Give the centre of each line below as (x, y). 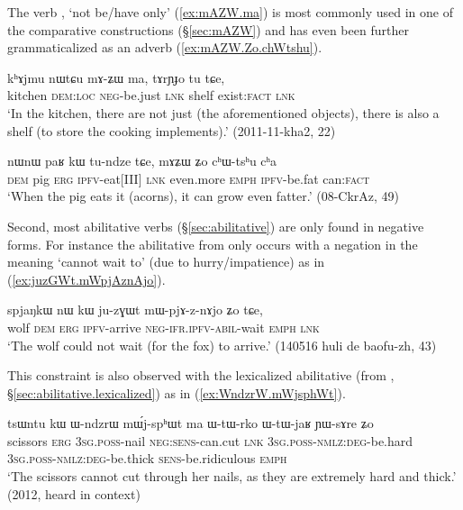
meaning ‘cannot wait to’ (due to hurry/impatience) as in (166, 262)
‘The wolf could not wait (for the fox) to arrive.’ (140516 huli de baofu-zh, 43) (222, 345)
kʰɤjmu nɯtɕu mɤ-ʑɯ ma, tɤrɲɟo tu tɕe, (116, 77)
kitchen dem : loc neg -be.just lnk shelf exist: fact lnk (151, 95)
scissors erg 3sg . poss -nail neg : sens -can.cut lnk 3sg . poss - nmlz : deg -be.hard (210, 440)
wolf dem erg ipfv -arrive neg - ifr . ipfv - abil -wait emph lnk (163, 327)
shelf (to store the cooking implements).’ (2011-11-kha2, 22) (172, 130)
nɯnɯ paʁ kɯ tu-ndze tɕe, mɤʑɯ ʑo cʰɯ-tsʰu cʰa (142, 161)
